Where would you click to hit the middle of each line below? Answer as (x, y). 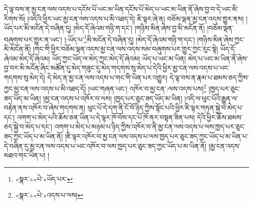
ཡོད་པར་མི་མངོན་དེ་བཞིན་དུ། (38, 28)
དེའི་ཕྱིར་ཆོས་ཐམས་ (220, 117)
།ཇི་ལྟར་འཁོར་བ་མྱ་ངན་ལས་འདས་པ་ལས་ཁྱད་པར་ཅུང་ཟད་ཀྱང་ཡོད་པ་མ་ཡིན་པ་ (157, 136)
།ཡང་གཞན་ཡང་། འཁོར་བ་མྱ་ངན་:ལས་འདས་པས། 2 (147, 88)
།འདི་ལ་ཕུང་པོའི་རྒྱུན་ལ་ (211, 98)
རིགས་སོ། (15, 18)
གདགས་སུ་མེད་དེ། (25, 77)
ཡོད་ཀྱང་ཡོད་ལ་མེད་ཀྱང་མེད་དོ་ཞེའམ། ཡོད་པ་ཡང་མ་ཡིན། (119, 58)
